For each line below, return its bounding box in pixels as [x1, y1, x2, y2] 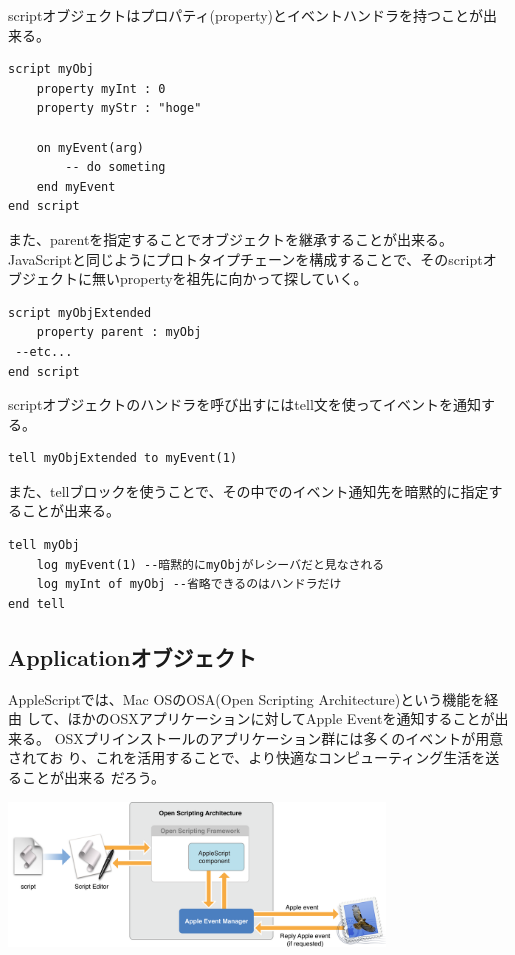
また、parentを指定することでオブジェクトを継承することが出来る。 [8, 228, 453, 249]
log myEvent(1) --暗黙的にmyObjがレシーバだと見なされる [36, 557, 385, 572]
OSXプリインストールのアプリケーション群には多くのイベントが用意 [54, 727, 504, 748]
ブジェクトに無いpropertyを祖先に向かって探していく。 [8, 268, 368, 289]
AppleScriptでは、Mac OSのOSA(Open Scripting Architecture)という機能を [8, 688, 485, 709]
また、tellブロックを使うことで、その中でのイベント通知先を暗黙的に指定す [8, 480, 503, 501]
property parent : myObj [36, 325, 202, 340]
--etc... [15, 344, 73, 359]
